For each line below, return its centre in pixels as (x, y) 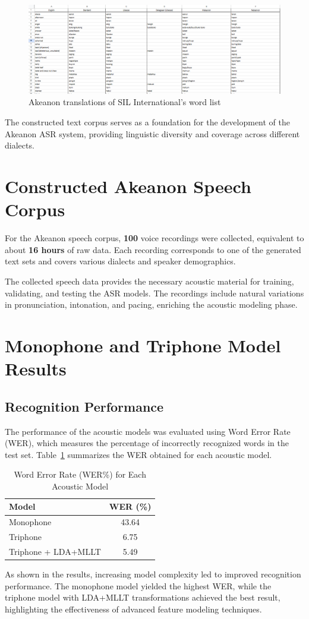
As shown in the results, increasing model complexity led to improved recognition (153, 574)
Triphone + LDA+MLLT (55, 551)
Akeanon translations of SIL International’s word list (125, 102)
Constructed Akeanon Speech (128, 186)
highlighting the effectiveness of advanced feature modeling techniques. (133, 609)
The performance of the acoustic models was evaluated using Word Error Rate (148, 431)
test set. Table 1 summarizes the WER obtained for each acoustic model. (138, 454)
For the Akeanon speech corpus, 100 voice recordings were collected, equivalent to (154, 238)
